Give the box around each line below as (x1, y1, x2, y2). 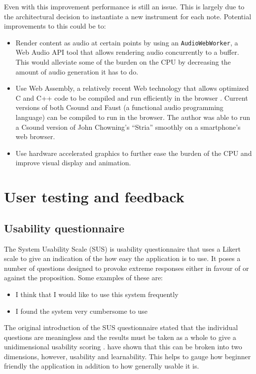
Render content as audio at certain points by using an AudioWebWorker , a (15, 37, 238, 47)
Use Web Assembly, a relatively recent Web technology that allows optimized (15, 83, 249, 93)
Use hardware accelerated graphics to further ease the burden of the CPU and (15, 148, 252, 158)
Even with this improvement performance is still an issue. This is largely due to (4, 1, 245, 11)
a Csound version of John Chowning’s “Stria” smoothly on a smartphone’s (15, 121, 241, 132)
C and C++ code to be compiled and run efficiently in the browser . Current (15, 92, 248, 103)
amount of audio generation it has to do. (15, 66, 139, 76)
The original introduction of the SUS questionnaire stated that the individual (4, 322, 238, 333)
